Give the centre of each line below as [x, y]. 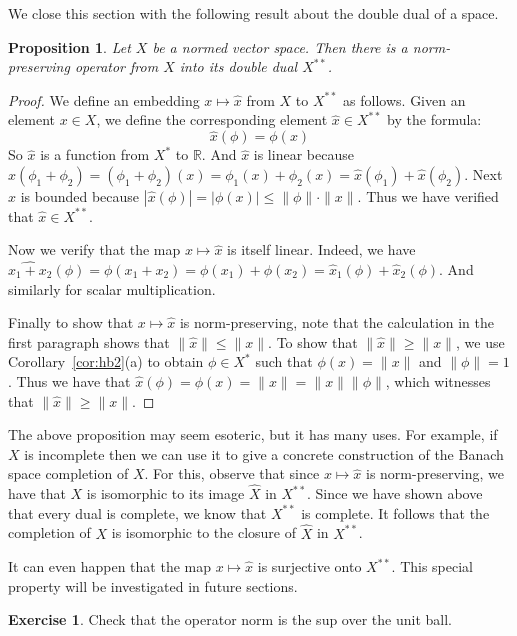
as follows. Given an [404, 99]
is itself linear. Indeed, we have [321, 249]
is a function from [95, 154]
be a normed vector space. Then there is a [280, 46]
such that [284, 361]
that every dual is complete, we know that [137, 512]
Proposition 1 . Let [69, 46]
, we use [480, 341]
